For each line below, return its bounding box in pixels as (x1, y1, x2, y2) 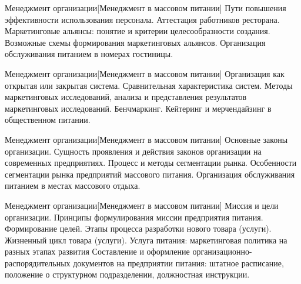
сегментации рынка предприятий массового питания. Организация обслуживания (5, 168, 295, 180)
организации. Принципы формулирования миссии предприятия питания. (5, 211, 263, 223)
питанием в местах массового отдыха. (5, 179, 141, 192)
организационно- (192, 245, 252, 258)
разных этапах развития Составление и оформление (5, 245, 190, 258)
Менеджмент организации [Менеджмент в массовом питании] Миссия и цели (5, 199, 279, 211)
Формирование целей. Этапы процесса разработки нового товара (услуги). (5, 222, 272, 235)
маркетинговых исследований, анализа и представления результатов (5, 91, 247, 103)
